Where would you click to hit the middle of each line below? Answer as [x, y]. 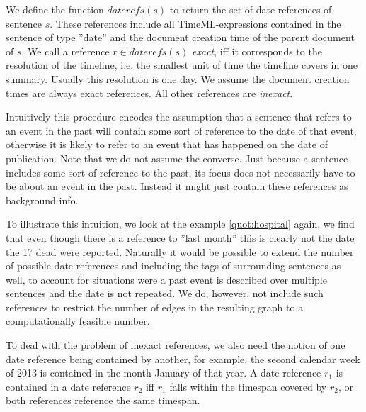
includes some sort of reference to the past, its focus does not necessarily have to [181, 172]
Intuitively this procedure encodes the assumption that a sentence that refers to [179, 117]
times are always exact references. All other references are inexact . [149, 93]
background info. [42, 200]
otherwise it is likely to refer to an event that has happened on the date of [167, 144]
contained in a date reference [68, 386]
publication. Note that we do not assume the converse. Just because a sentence [177, 158]
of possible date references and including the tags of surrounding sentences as [173, 266]
